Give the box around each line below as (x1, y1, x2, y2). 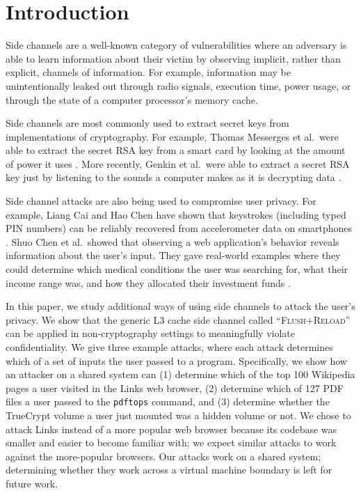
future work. (6, 476, 58, 490)
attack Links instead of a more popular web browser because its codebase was (6, 421, 337, 436)
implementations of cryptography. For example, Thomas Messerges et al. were (6, 129, 339, 143)
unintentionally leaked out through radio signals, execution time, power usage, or (6, 78, 351, 93)
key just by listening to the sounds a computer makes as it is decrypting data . (6, 170, 342, 185)
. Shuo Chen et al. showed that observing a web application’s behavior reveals (6, 234, 339, 249)
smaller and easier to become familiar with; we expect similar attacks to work (6, 435, 337, 450)
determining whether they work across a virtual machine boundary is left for (6, 462, 332, 477)
